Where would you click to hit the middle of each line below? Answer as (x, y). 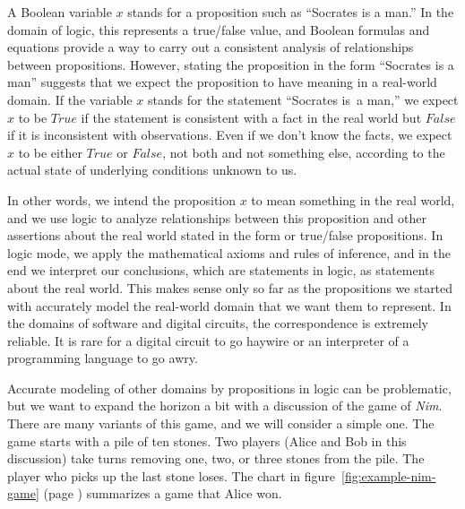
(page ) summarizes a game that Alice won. (163, 493)
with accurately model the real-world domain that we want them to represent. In (229, 305)
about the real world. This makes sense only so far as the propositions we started (230, 287)
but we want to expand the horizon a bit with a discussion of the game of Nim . (225, 405)
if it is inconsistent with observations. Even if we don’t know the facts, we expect (230, 135)
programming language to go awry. (103, 358)
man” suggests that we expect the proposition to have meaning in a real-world (222, 82)
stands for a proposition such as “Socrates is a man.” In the (291, 12)
